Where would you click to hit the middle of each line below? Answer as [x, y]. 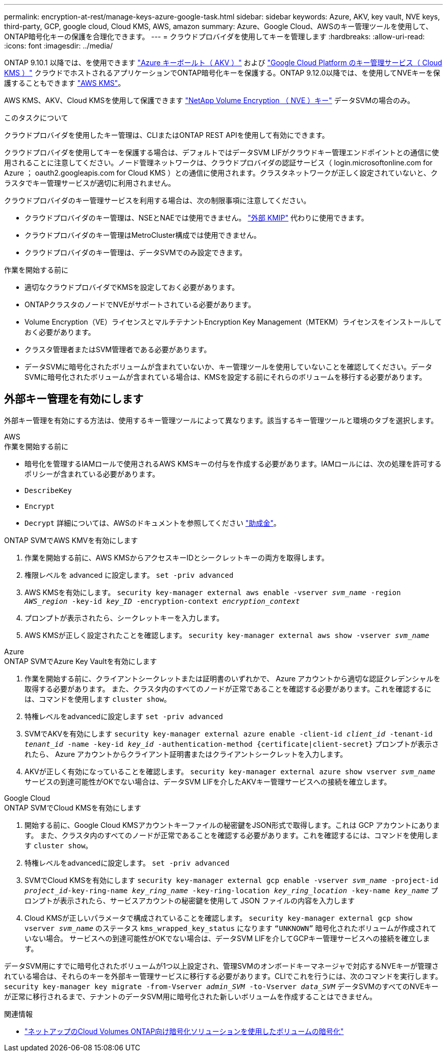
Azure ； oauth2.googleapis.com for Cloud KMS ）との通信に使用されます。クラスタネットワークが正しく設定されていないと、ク [221, 173]
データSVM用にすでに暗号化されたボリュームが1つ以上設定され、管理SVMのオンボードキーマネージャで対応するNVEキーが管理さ [221, 966]
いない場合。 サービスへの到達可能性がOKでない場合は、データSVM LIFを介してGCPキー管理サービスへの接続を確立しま [227, 938]
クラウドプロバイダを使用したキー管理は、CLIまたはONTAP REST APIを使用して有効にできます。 [167, 135]
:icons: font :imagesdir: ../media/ [58, 46]
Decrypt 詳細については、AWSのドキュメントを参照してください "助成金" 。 [153, 523]
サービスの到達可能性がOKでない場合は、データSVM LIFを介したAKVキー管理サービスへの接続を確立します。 [208, 781]
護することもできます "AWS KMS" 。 [65, 83]
